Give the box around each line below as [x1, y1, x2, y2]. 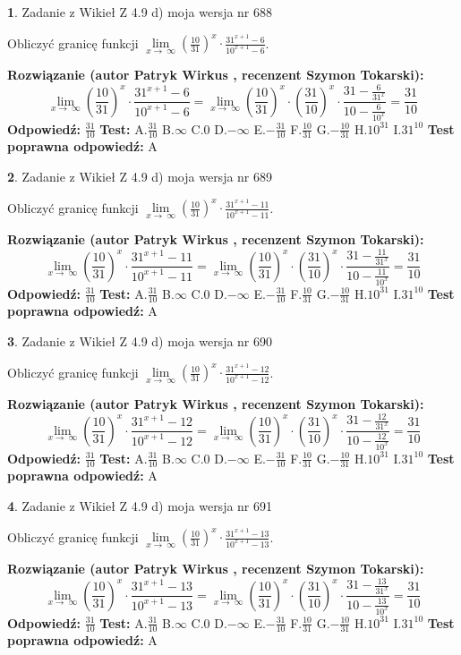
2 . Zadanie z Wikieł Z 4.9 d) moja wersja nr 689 [7, 166, 273, 185]
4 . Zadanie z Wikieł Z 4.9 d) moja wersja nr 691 [7, 496, 273, 515]
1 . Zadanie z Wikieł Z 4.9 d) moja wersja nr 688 [7, 3, 273, 21]
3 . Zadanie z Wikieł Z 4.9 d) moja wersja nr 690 [7, 331, 273, 350]
